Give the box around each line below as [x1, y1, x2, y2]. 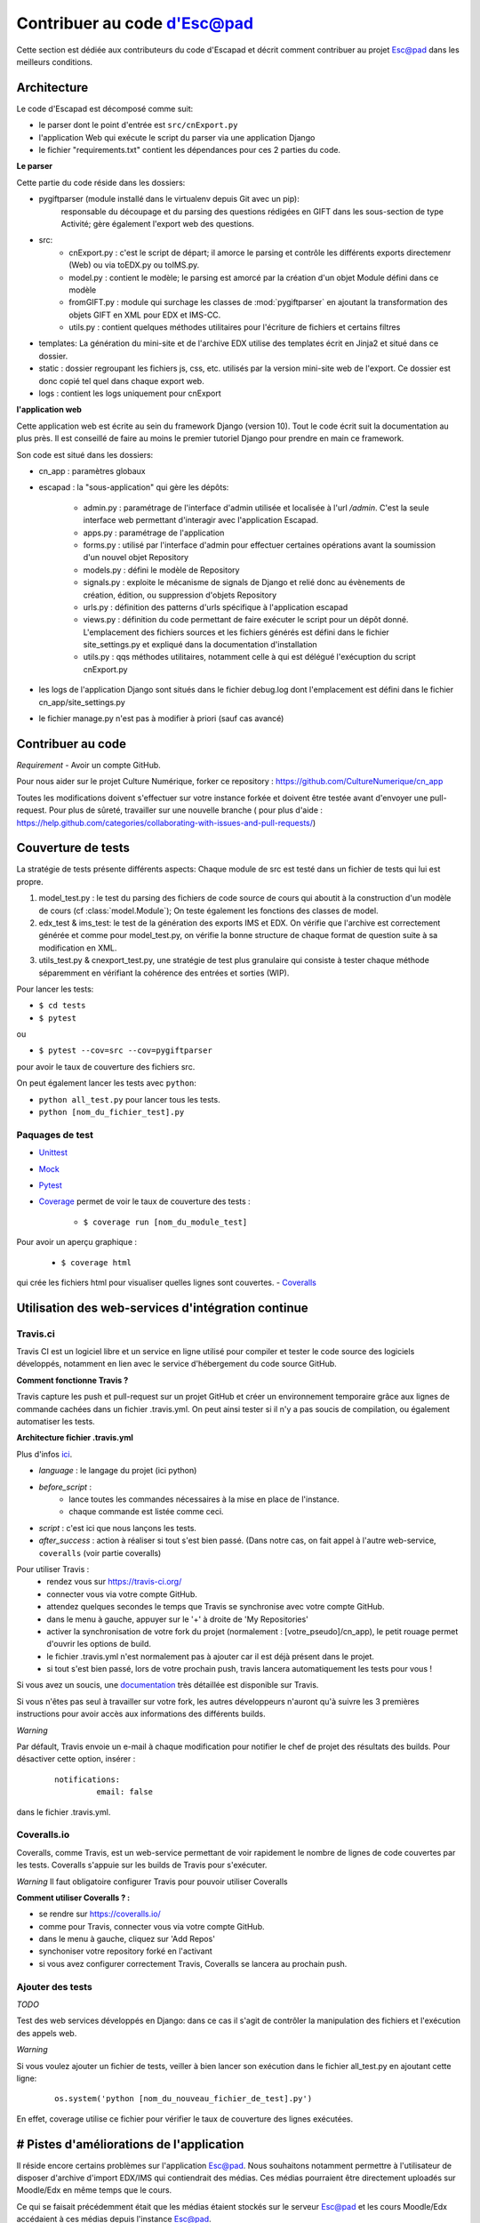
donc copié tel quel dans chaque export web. [38, 375, 204, 386]
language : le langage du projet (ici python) [38, 1465, 197, 1476]
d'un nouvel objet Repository [83, 552, 189, 563]
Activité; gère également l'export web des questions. [60, 218, 255, 229]
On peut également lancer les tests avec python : [16, 1078, 197, 1088]
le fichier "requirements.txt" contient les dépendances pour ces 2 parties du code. [38, 145, 341, 156]
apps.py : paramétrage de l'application [83, 527, 225, 538]
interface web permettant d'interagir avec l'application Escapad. [83, 515, 319, 526]
